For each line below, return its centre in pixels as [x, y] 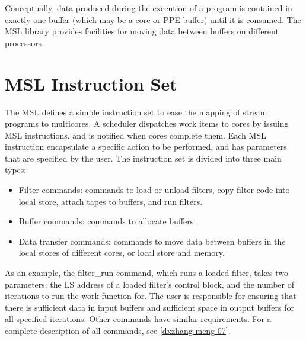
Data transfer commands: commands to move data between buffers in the [152, 241]
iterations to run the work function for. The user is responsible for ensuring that [151, 296]
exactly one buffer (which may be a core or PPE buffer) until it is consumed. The [153, 19]
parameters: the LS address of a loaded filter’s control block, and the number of [150, 284]
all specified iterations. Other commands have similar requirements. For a [138, 319]
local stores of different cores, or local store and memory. [122, 252]
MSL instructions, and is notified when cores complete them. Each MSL [136, 135]
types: [16, 170]
